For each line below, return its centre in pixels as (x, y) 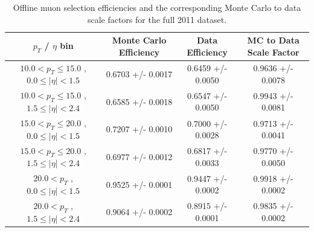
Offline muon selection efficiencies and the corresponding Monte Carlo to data (157, 7)
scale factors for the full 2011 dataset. (157, 19)
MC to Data (273, 40)
